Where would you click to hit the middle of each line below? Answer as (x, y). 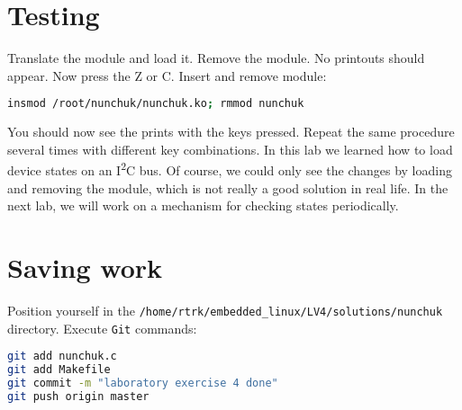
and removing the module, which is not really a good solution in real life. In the (228, 187)
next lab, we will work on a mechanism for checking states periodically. (203, 205)
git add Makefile (59, 370)
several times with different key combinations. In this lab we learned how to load (230, 149)
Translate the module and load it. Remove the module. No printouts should (216, 58)
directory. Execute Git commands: (102, 328)
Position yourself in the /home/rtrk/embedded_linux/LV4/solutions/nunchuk (225, 310)
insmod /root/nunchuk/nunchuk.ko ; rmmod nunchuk (156, 104)
